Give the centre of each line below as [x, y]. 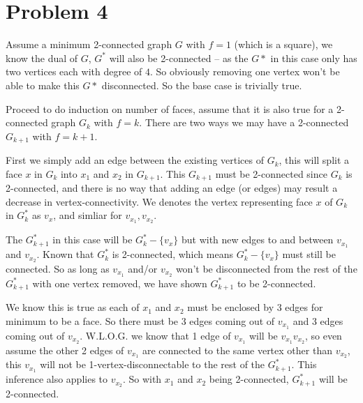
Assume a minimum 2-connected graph [89, 44]
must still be [309, 254]
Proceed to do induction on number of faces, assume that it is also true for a [170, 108]
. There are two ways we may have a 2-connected [244, 122]
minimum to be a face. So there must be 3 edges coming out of [140, 320]
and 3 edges [318, 320]
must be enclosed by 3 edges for [255, 307]
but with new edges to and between [257, 239]
